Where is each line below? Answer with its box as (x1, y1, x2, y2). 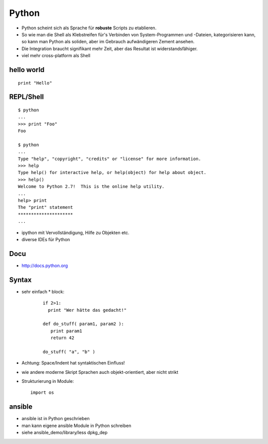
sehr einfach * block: (21, 288, 65, 294)
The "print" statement (18, 204, 73, 210)
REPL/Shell (9, 92, 44, 101)
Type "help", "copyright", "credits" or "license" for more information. (18, 156, 201, 162)
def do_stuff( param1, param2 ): (43, 321, 124, 327)
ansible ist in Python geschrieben (21, 416, 90, 422)
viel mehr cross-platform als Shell (21, 53, 91, 59)
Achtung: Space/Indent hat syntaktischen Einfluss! (21, 360, 125, 366)
